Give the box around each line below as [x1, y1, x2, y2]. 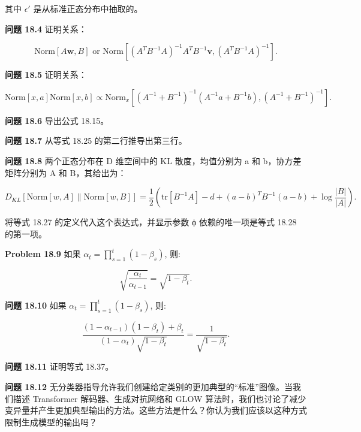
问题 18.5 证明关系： [5, 68, 87, 81]
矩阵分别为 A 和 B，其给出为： [5, 166, 127, 179]
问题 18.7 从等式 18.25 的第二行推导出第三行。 [5, 134, 187, 147]
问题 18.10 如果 [5, 298, 67, 311]
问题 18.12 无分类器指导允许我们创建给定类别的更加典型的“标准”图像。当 [5, 380, 293, 392]
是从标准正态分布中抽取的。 [33, 2, 143, 14]
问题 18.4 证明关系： [5, 22, 87, 35]
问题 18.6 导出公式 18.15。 [5, 114, 109, 126]
